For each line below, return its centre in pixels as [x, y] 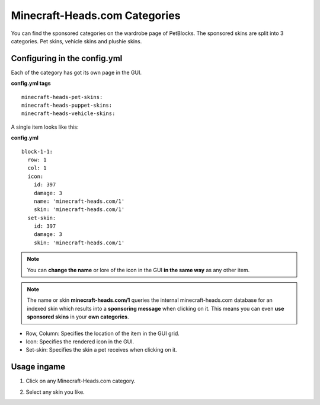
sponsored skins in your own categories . [78, 317]
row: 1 [37, 160]
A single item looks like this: [45, 127]
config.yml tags [31, 84]
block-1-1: [37, 152]
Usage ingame [38, 367]
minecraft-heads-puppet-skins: [67, 106]
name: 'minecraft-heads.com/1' [79, 201]
